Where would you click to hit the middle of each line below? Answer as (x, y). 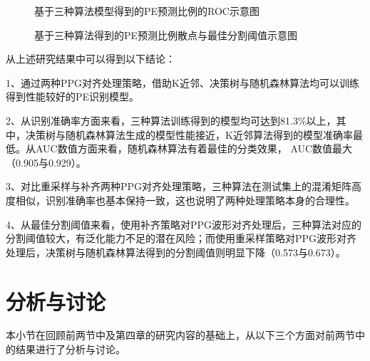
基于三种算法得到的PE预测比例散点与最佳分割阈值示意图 (166, 35)
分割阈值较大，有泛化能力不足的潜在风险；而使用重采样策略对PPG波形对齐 (181, 238)
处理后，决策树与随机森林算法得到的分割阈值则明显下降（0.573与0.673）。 (176, 252)
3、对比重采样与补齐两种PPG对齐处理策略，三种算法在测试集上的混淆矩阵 (179, 186)
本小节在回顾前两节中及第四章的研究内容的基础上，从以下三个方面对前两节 (180, 335)
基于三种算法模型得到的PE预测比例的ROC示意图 (147, 11)
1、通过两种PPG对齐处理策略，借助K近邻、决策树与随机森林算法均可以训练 (183, 82)
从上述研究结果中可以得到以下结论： (91, 59)
